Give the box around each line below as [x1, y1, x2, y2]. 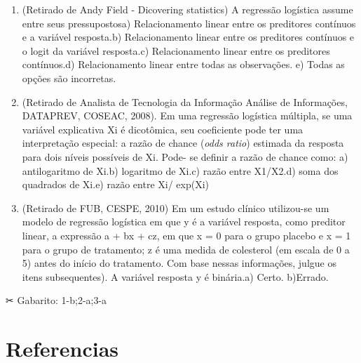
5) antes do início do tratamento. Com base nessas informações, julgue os [22, 256, 336, 270]
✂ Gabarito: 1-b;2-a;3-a [6, 293, 107, 308]
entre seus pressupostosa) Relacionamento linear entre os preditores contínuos [22, 15, 356, 30]
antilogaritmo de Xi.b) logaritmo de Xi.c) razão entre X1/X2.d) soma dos [22, 163, 339, 178]
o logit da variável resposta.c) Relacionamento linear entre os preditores [22, 43, 330, 58]
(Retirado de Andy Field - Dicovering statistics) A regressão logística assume [22, 2, 353, 16]
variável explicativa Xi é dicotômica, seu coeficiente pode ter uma [22, 121, 304, 136]
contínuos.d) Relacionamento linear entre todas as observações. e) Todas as [22, 57, 345, 72]
